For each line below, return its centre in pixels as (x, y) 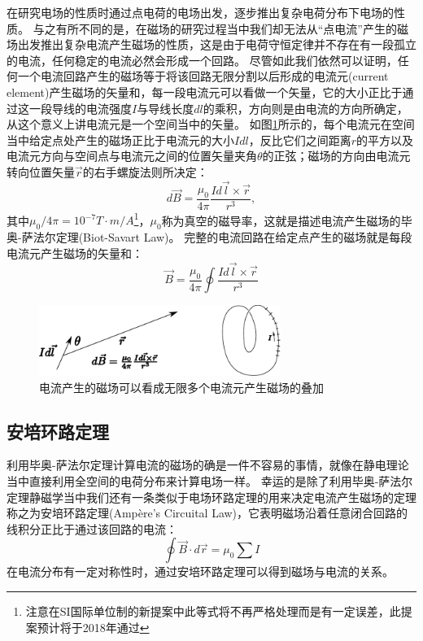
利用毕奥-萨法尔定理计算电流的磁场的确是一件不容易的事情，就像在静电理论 (208, 465)
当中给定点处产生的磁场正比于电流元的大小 (120, 140)
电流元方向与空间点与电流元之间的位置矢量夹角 (132, 156)
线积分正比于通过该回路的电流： (92, 528)
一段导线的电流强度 (80, 108)
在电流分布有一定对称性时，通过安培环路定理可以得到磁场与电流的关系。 (200, 571)
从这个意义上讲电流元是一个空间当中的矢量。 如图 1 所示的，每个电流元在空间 (211, 124)
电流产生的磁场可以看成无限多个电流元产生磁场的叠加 (181, 387)
